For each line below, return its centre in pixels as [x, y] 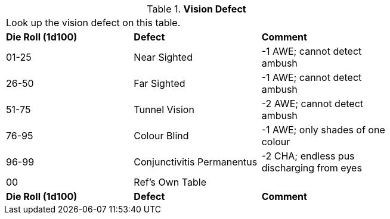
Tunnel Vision [164, 109]
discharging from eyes [312, 168]
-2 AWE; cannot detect [312, 104]
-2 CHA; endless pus [308, 156]
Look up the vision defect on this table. [93, 23]
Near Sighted [163, 57]
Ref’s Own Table [170, 182]
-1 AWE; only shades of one [323, 130]
